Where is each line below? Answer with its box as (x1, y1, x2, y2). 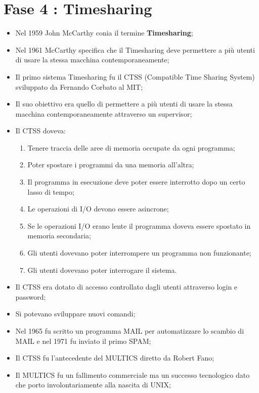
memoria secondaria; (27, 230, 91, 241)
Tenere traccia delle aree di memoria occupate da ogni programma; (27, 142, 235, 153)
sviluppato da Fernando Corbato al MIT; (15, 81, 143, 92)
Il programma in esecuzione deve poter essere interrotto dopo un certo (27, 176, 245, 187)
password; (15, 291, 46, 302)
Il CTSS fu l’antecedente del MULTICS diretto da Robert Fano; (15, 352, 214, 363)
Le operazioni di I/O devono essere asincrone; (27, 203, 169, 214)
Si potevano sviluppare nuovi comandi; (15, 308, 136, 319)
